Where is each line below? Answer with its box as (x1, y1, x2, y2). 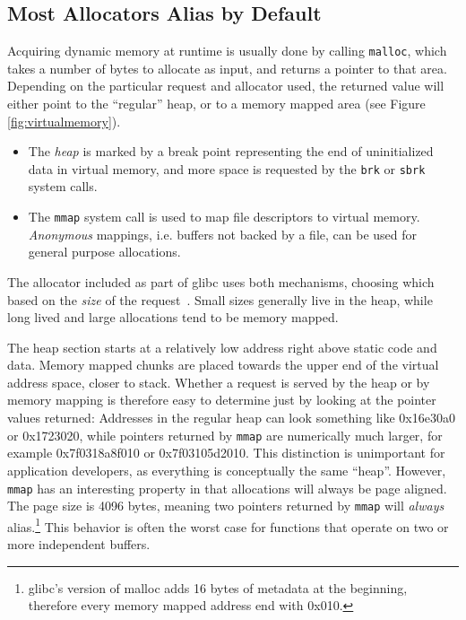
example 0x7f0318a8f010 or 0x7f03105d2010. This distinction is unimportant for (7, 443, 445, 462)
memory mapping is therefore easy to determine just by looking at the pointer (7, 390, 436, 409)
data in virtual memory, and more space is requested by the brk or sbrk (28, 159, 426, 178)
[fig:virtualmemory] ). (7, 111, 121, 130)
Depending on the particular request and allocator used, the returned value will (7, 76, 444, 95)
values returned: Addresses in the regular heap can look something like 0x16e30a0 (7, 408, 455, 427)
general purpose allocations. (28, 242, 181, 261)
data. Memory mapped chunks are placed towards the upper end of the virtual (7, 355, 439, 374)
